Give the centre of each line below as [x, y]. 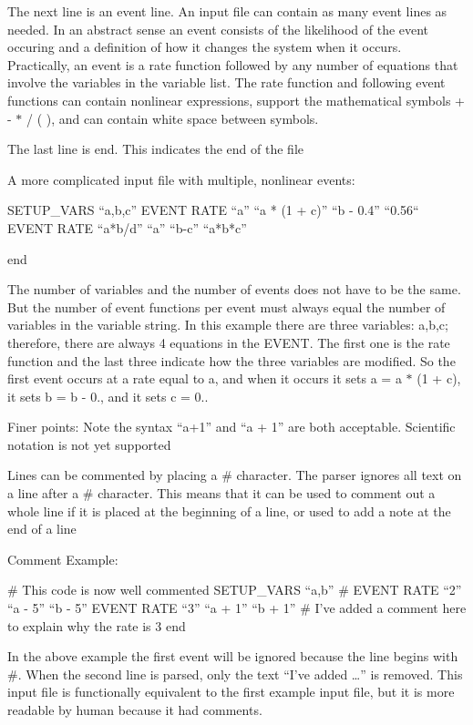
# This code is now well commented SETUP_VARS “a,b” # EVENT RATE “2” [235, 590]
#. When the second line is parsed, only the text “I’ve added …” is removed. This [235, 674]
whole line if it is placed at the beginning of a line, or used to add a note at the [229, 511]
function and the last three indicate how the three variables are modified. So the [231, 360]
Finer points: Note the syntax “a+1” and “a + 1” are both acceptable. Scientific [231, 427]
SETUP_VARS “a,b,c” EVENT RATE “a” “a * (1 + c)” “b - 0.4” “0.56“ [213, 210]
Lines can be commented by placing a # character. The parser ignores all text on [235, 475]
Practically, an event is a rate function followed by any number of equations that [233, 64]
